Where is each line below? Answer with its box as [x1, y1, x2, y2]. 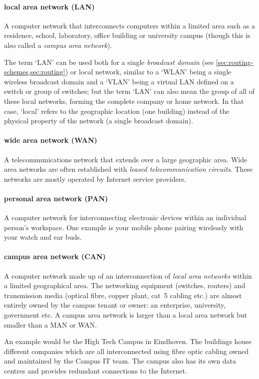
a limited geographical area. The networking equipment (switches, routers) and [4, 280, 246, 291]
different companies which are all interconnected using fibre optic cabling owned [4, 346, 249, 356]
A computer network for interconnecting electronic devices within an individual [4, 212, 247, 223]
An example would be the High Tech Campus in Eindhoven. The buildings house [4, 336, 252, 347]
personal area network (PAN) [4, 193, 108, 203]
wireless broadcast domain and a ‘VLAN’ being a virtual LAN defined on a [4, 76, 234, 86]
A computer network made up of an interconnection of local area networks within [4, 270, 252, 281]
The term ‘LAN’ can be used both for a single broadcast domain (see [4, 56, 214, 67]
